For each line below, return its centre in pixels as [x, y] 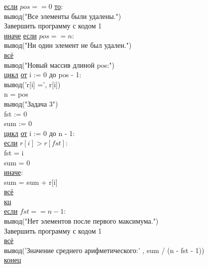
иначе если [20, 35]
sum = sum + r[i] [31, 182]
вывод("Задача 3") [31, 103]
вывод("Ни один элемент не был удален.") [68, 45]
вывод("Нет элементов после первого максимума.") [81, 221]
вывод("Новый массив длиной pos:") [59, 65]
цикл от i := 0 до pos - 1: [43, 74]
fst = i [14, 152]
